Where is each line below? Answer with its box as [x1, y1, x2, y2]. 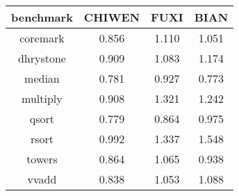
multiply [22, 90, 63, 106]
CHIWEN [83, 9, 140, 25]
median [24, 70, 60, 86]
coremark [19, 30, 65, 46]
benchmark [11, 9, 73, 25]
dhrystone [17, 50, 66, 66]
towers [26, 151, 58, 167]
